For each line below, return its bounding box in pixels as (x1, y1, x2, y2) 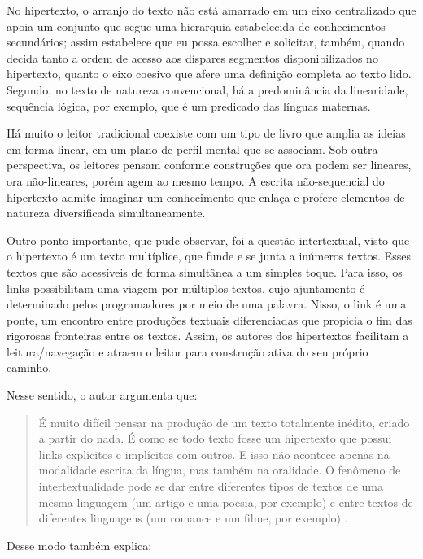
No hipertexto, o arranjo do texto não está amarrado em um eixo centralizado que (7, 2, 416, 18)
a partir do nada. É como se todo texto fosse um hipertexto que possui (38, 430, 392, 447)
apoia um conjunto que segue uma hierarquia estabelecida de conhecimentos (7, 17, 386, 34)
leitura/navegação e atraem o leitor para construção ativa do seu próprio (7, 343, 368, 360)
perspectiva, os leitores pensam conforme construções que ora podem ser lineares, (7, 156, 412, 173)
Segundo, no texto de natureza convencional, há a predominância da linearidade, (7, 81, 408, 98)
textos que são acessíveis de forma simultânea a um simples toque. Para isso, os (7, 263, 403, 280)
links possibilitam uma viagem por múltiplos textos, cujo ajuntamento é (7, 279, 365, 296)
